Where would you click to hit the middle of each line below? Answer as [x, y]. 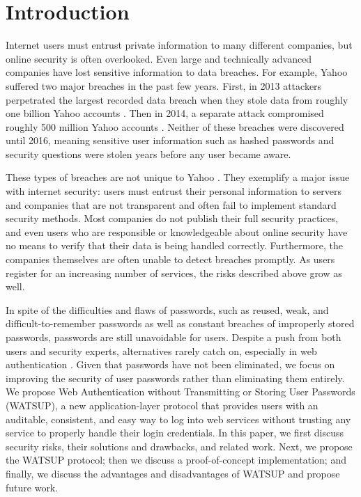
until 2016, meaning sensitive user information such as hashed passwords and [170, 140]
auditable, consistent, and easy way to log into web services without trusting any [178, 419]
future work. [32, 487]
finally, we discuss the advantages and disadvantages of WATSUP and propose [173, 473]
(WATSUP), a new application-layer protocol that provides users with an [162, 405]
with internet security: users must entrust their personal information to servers [174, 191]
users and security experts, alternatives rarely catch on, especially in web [161, 350]
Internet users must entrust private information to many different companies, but [179, 45]
